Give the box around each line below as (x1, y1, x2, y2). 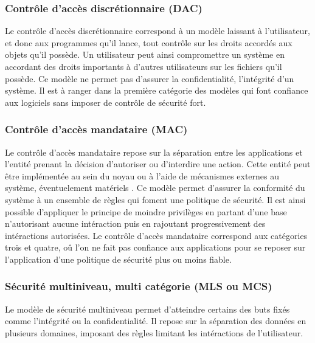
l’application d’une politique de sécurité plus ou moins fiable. (5, 252, 232, 265)
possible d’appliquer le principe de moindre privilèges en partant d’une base (5, 205, 287, 218)
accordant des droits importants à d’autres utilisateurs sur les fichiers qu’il (5, 60, 282, 72)
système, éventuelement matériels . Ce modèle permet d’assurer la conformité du (5, 181, 305, 194)
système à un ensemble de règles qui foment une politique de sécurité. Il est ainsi (5, 193, 306, 206)
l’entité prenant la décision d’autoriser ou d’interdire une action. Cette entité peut (5, 158, 311, 170)
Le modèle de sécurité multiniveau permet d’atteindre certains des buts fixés (5, 302, 290, 315)
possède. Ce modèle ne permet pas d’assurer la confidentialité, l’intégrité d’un (5, 72, 294, 85)
